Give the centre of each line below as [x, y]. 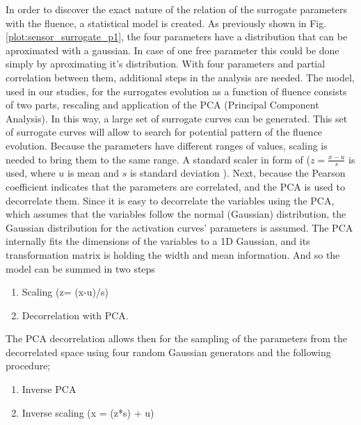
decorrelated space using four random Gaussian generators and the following [168, 352]
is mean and [93, 173]
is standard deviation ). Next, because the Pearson [238, 173]
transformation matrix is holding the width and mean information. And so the [173, 254]
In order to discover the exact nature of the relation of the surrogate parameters [176, 9]
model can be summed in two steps [80, 268]
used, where [31, 173]
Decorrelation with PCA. [75, 315]
